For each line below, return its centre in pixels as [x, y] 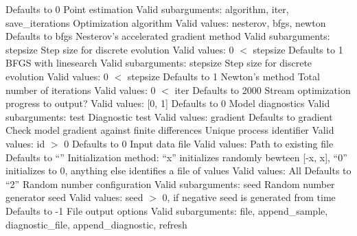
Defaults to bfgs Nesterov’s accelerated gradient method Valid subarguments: [168, 36]
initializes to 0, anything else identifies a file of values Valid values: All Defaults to [178, 170]
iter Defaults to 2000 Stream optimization [263, 90]
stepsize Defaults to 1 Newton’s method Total [223, 76]
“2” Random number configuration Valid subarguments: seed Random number [170, 184]
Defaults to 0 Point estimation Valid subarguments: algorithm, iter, [147, 9]
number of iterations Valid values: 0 [81, 90]
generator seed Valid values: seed [74, 197]
